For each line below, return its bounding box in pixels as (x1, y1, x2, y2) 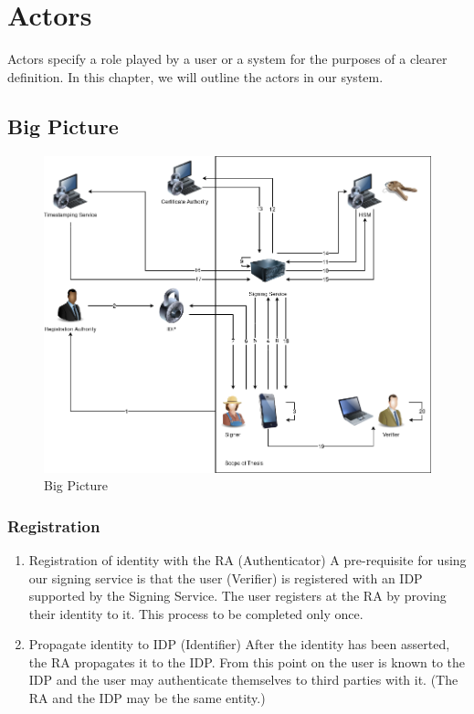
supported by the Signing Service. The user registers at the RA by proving (28, 586, 447, 605)
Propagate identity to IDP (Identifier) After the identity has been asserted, (28, 635, 450, 654)
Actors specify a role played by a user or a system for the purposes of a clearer (7, 49, 448, 68)
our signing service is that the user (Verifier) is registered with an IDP (28, 568, 423, 587)
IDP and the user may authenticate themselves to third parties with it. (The (28, 670, 458, 689)
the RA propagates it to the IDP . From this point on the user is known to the (28, 652, 466, 671)
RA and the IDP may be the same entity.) (28, 688, 266, 708)
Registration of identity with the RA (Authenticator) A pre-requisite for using (28, 550, 467, 569)
